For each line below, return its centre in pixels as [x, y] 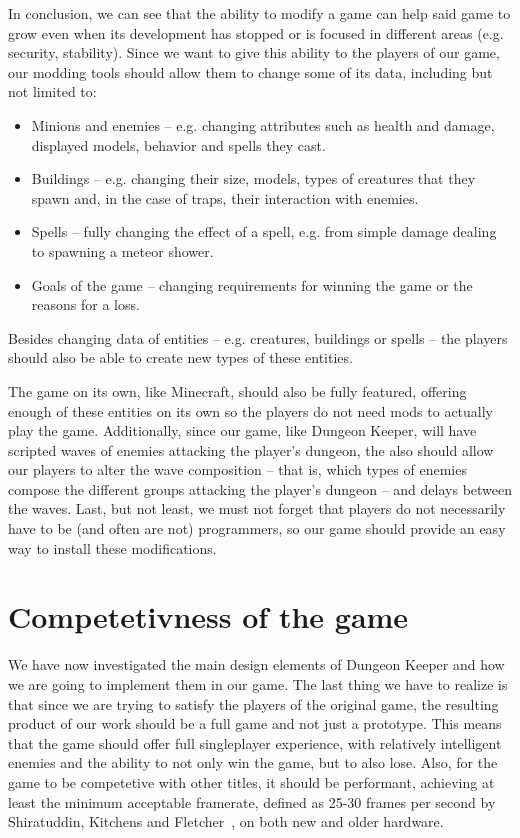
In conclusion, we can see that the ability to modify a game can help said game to [259, 13]
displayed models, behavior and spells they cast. [178, 144]
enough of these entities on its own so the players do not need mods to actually [251, 410]
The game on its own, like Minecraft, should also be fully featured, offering [237, 390]
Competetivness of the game [208, 616]
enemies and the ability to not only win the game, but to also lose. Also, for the [253, 762]
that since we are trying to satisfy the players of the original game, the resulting [253, 703]
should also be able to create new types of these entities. [180, 357]
